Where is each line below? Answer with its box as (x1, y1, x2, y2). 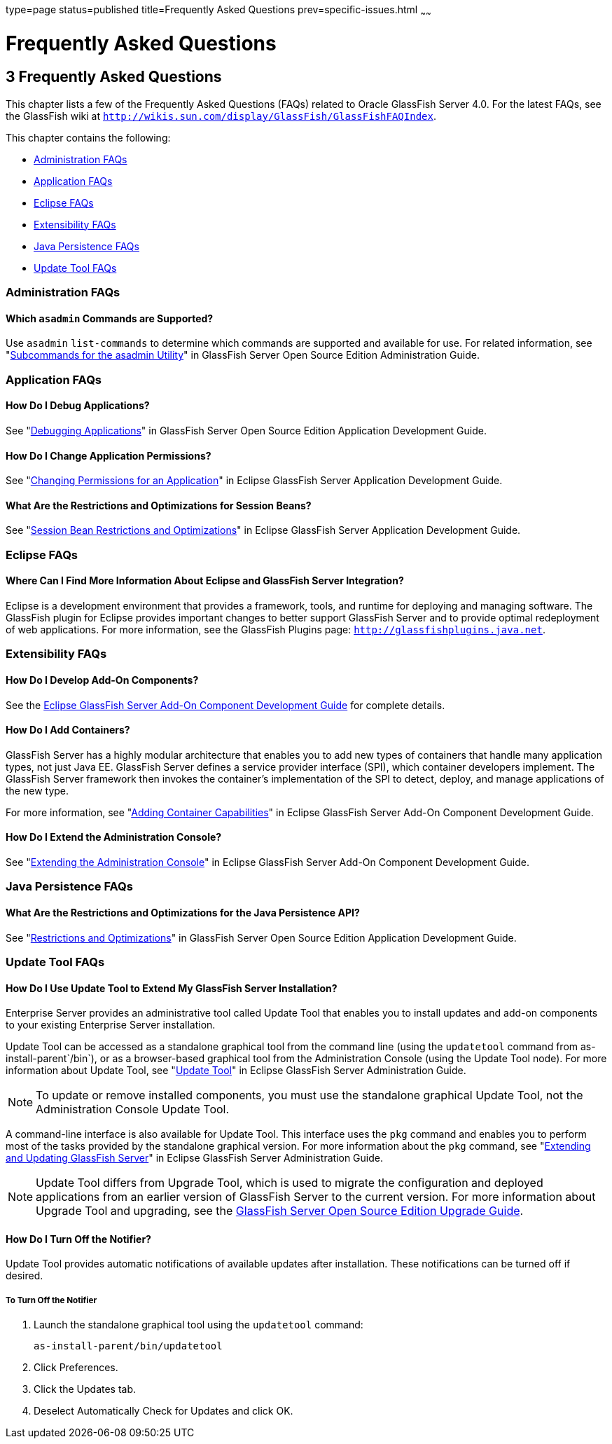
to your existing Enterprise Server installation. (6, 1019, 216, 1031)
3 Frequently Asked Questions (6, 68, 222, 86)
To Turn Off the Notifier (6, 1295, 97, 1305)
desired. (6, 1270, 43, 1282)
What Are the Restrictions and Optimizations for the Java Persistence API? (6, 906, 360, 919)
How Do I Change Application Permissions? (6, 449, 211, 462)
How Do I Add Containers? (6, 724, 130, 736)
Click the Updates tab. (34, 1383, 137, 1396)
